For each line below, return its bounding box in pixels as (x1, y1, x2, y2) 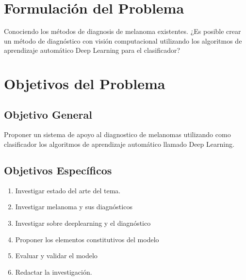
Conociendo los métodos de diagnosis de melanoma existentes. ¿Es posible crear (4, 26, 241, 36)
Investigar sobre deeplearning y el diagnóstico (15, 218, 151, 228)
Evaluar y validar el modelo (15, 250, 98, 261)
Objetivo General (4, 107, 92, 122)
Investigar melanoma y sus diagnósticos (15, 202, 132, 212)
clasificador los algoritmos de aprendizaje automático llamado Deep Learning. (4, 139, 234, 149)
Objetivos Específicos (4, 163, 112, 178)
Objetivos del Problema (4, 74, 165, 93)
